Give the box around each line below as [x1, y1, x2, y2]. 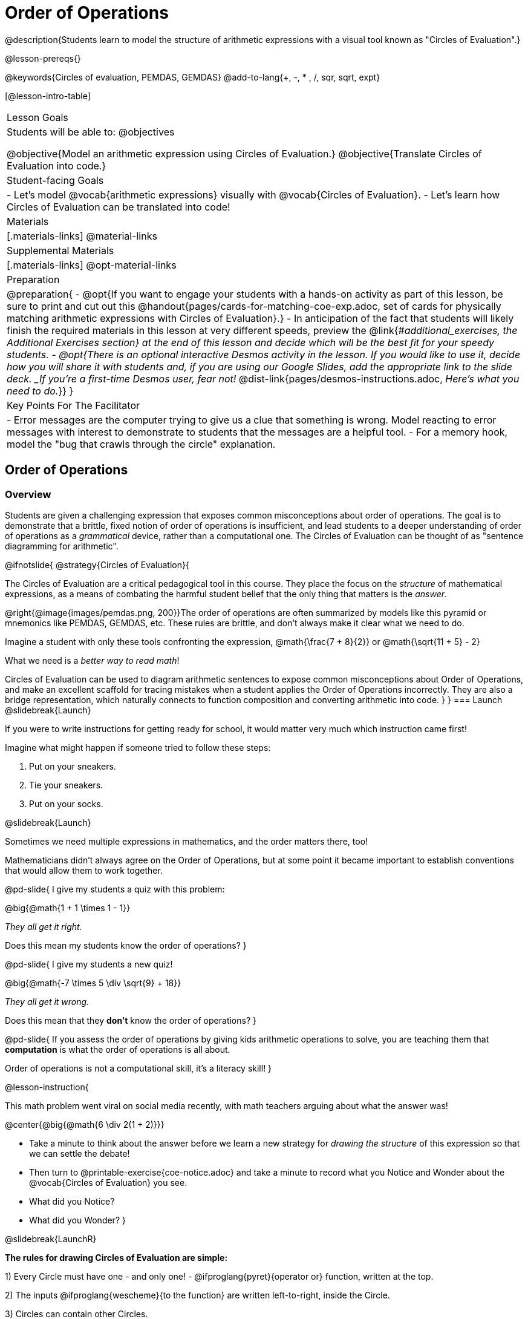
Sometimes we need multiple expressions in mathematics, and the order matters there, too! [5, 836, 368, 846]
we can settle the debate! [29, 1148, 130, 1159]
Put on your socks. [29, 798, 103, 809]
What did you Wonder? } [29, 1214, 126, 1225]
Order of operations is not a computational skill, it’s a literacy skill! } [5, 1062, 272, 1073]
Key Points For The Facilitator [7, 399, 140, 411]
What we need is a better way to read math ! [5, 655, 180, 666]
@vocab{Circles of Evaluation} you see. [29, 1177, 187, 1188]
